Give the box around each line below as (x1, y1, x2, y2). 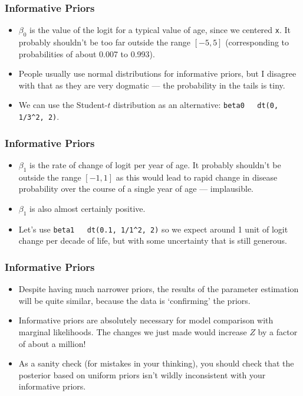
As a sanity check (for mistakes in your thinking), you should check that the (18, 357, 294, 369)
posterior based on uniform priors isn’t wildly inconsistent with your (18, 368, 266, 381)
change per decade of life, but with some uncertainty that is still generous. (18, 234, 287, 247)
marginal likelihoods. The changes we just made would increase (18, 325, 247, 338)
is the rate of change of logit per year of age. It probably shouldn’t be (29, 158, 281, 171)
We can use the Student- (18, 99, 108, 111)
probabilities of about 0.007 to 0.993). (18, 47, 155, 60)
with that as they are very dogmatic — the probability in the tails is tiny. (18, 78, 285, 91)
